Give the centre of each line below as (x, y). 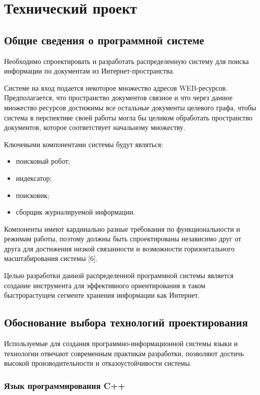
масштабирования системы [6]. (51, 258)
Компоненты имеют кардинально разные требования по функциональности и (122, 228)
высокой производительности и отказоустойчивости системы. (98, 363)
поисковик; (32, 195)
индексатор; (34, 178)
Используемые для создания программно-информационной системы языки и (121, 343)
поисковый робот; (43, 161)
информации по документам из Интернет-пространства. (89, 71)
